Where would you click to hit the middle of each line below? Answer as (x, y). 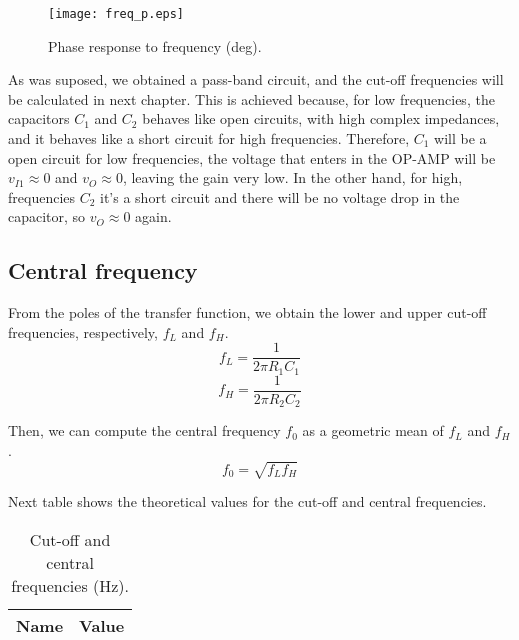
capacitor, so (47, 216)
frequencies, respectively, (83, 331)
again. (153, 216)
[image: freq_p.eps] (116, 14)
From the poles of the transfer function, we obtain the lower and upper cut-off (247, 312)
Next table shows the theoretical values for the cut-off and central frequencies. (247, 501)
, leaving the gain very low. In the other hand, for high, (292, 177)
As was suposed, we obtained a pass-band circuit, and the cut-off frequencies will (256, 79)
